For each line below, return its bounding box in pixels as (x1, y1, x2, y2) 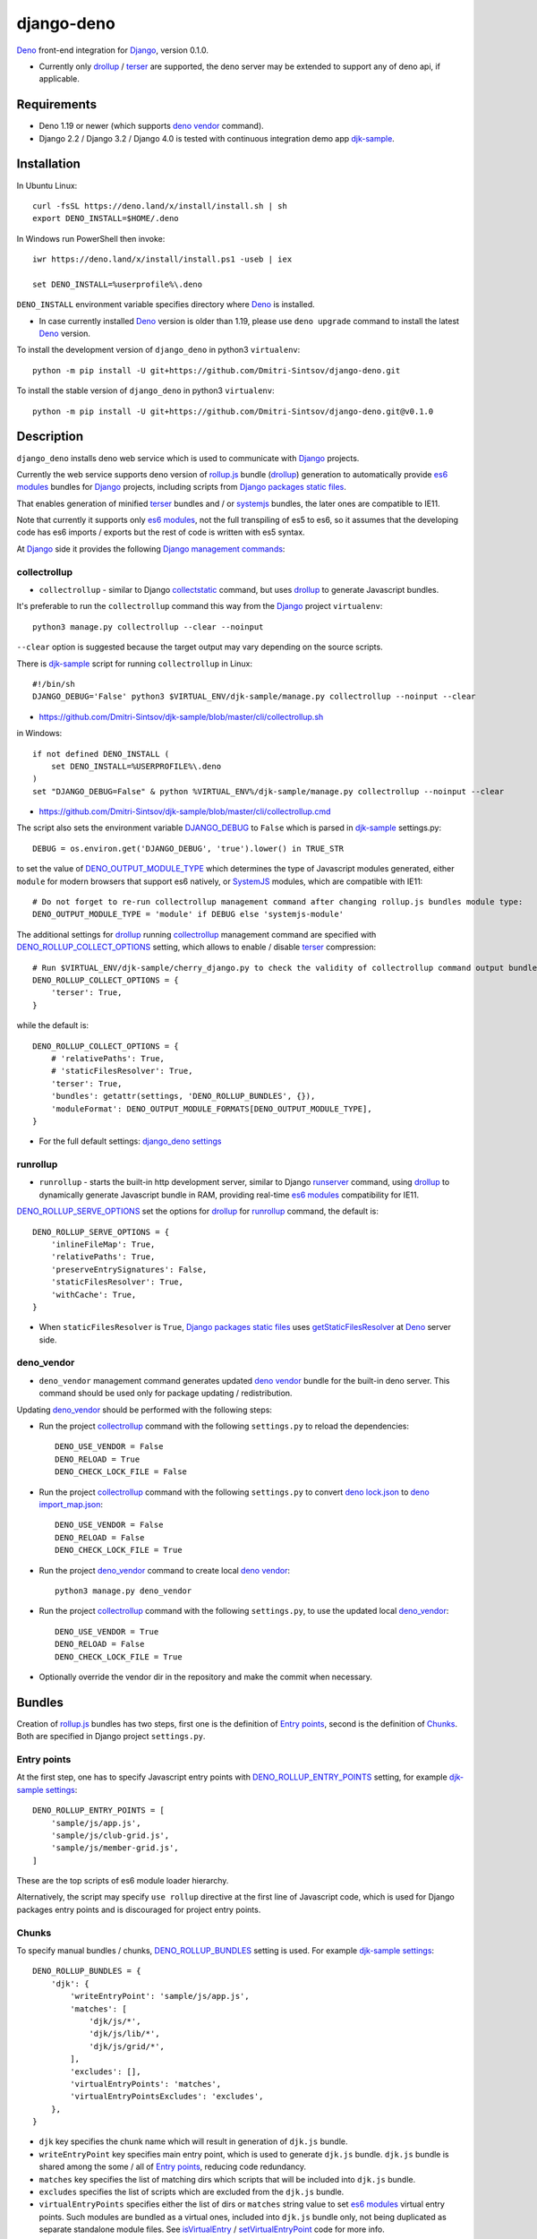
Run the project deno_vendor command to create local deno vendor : (38, 1565, 291, 1575)
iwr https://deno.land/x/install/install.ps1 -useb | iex (32, 254, 293, 264)
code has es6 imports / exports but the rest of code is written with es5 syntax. (16, 527, 305, 537)
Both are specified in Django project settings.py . (16, 1731, 206, 1742)
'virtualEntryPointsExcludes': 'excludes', (70, 2091, 264, 2102)
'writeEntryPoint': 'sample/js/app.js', (70, 1991, 250, 2002)
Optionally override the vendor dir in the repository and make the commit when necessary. (38, 1671, 373, 1682)
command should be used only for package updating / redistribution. (38, 1388, 293, 1399)
